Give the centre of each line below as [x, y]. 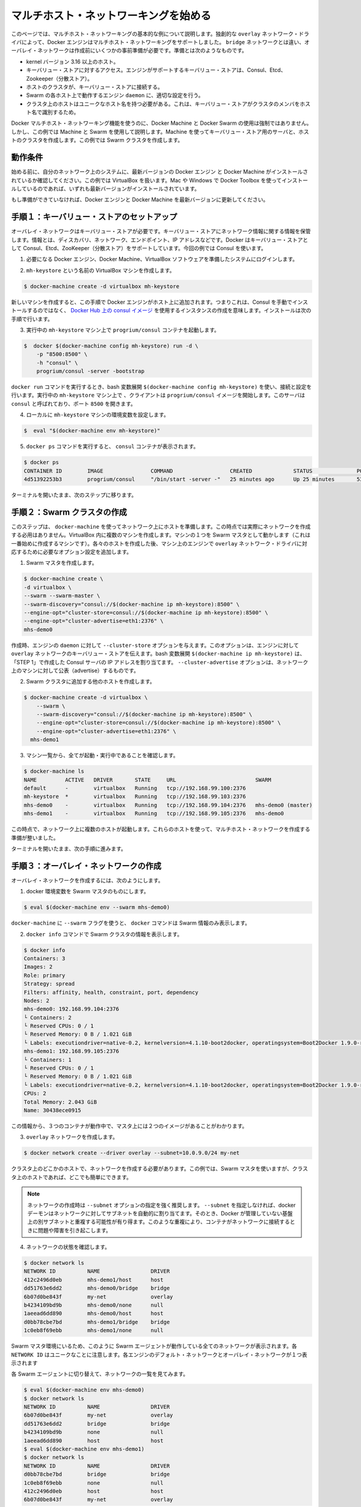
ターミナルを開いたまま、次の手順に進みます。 [69, 848]
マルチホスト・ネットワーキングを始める [111, 16]
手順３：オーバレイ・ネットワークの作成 [86, 866]
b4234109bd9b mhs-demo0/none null [94, 1305]
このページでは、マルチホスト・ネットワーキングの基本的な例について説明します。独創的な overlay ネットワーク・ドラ [160, 34]
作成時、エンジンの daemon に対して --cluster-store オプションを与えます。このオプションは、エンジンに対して [155, 645]
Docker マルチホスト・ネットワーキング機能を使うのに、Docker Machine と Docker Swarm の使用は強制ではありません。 [162, 123]
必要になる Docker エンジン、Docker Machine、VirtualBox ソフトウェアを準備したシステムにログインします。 [162, 259]
